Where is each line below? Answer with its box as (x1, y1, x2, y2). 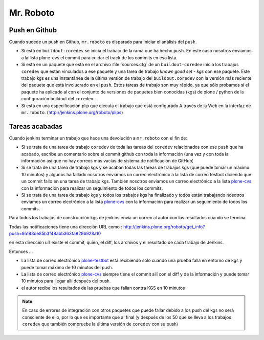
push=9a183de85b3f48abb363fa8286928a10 (9, 230, 101, 236)
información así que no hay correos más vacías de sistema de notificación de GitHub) (21, 158, 194, 164)
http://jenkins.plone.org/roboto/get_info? (123, 224, 205, 229)
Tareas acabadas (9, 122, 63, 131)
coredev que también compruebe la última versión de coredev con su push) (22, 321, 178, 327)
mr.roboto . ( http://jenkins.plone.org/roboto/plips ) (21, 109, 123, 115)
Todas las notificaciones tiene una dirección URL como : (9, 224, 122, 229)
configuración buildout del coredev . (21, 96, 95, 102)
